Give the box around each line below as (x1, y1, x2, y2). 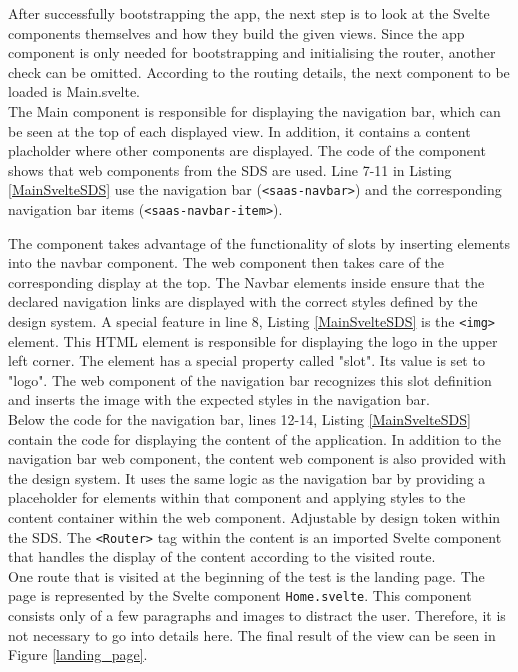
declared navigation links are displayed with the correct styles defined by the (8, 291, 478, 312)
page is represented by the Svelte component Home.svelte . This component (8, 585, 472, 606)
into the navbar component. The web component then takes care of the (8, 252, 445, 273)
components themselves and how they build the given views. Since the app (8, 22, 465, 43)
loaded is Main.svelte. (8, 81, 140, 102)
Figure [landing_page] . (8, 644, 148, 665)
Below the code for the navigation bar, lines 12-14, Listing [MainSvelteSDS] (8, 409, 471, 430)
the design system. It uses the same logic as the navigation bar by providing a (8, 467, 486, 488)
